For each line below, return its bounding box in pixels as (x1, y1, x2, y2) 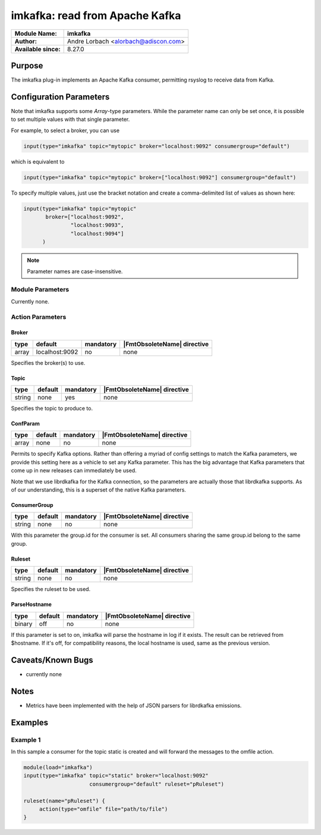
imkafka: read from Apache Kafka (11, 9, 181, 22)
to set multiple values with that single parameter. (11, 116, 130, 123)
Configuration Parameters (11, 92, 110, 102)
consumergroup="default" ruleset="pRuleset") (89, 780, 225, 787)
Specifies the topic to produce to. (11, 405, 93, 412)
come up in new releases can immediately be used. (11, 467, 137, 474)
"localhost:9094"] (70, 230, 124, 237)
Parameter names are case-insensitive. (27, 268, 123, 275)
